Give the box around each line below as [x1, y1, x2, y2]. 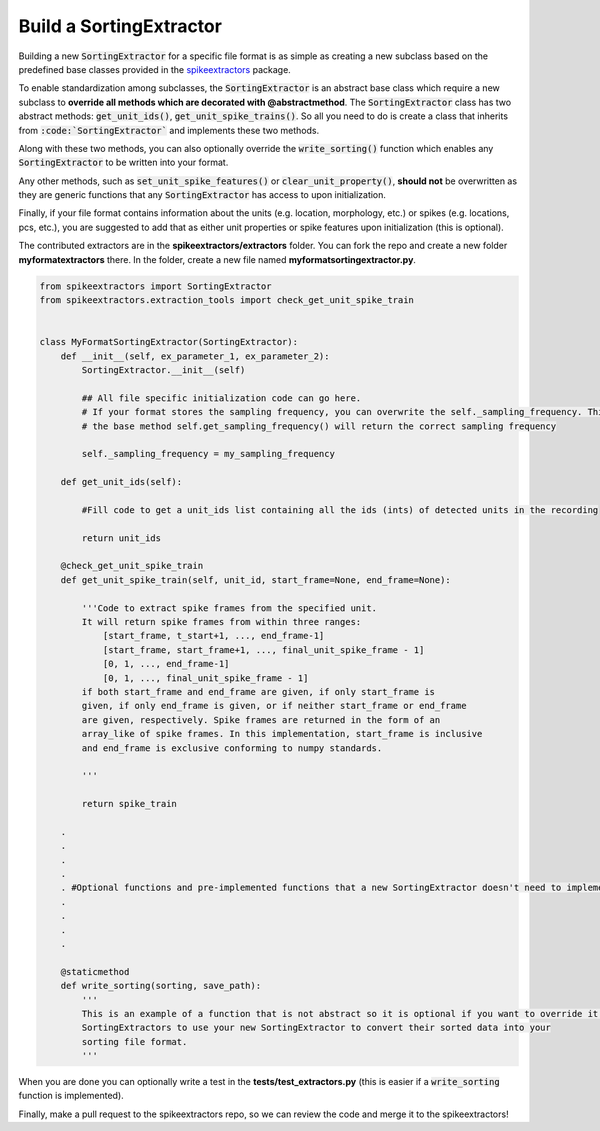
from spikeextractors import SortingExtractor [39, 280, 272, 292]
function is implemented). [18, 1090, 124, 1102]
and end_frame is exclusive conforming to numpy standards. [81, 742, 383, 754]
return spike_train [81, 798, 177, 810]
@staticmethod [60, 966, 130, 977]
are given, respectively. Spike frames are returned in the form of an [81, 714, 441, 725]
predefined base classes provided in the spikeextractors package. [18, 63, 292, 75]
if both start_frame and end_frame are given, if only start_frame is [81, 686, 435, 697]
